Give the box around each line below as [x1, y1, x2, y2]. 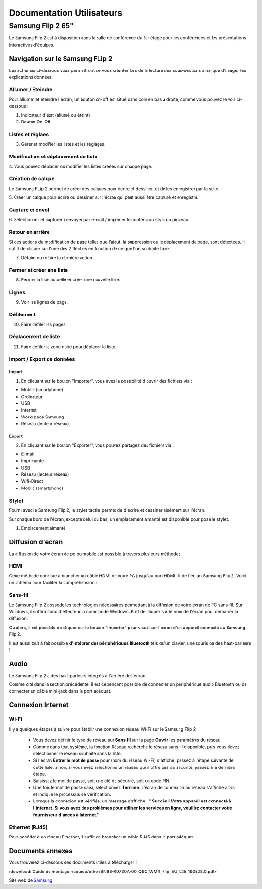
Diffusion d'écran [9, 538, 63, 546]
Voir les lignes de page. [21, 299, 68, 305]
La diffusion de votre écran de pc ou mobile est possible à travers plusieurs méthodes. [9, 551, 182, 557]
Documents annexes [9, 847, 73, 855]
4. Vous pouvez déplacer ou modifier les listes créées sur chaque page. [9, 163, 153, 169]
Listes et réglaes [9, 131, 49, 138]
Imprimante [21, 458, 44, 464]
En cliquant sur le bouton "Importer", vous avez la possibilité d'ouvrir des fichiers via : [21, 378, 193, 383]
